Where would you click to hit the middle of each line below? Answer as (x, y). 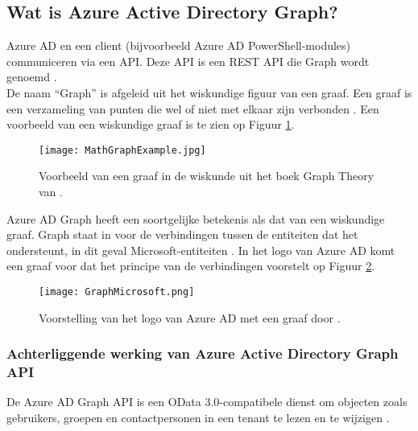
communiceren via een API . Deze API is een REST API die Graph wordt (188, 61)
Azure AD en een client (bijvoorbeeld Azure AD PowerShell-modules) (179, 45)
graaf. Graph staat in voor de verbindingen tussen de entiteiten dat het (182, 234)
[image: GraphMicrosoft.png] (117, 291)
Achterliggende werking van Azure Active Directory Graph (203, 353)
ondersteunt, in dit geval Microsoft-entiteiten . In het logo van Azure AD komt (201, 250)
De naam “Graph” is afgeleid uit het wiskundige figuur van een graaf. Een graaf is (209, 92)
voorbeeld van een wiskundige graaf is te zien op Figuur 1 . (151, 124)
